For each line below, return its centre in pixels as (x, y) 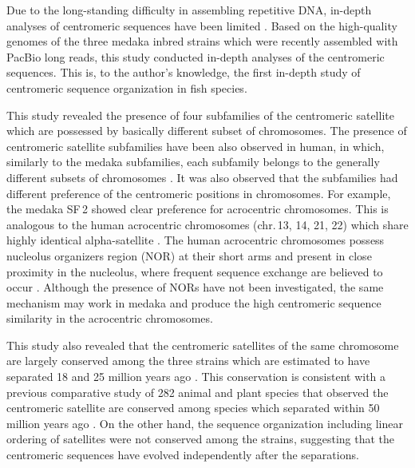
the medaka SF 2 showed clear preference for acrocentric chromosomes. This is (198, 209)
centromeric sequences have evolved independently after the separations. (183, 455)
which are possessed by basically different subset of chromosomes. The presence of (207, 131)
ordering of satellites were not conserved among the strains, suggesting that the (201, 439)
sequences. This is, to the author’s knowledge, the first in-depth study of (184, 72)
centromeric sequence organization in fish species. (127, 87)
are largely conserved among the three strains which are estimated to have (188, 361)
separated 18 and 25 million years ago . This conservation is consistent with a (196, 377)
